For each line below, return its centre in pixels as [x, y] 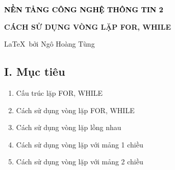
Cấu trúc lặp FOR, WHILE [59, 92]
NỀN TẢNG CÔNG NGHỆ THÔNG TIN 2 [84, 9]
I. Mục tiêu [35, 71]
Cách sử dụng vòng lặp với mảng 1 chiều [80, 144]
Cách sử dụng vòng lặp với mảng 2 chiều [80, 162]
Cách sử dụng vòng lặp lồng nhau [69, 127]
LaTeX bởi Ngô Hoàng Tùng [49, 44]
